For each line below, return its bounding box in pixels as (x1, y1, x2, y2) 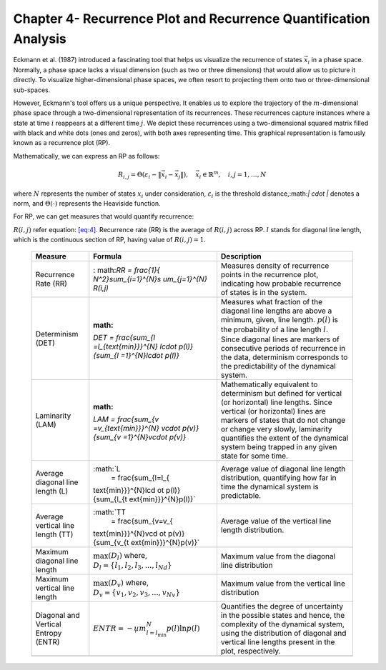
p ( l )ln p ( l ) (166, 624, 200, 633)
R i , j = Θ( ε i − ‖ (118, 171, 162, 180)
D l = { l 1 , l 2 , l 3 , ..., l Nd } (93, 561, 172, 571)
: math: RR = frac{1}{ (93, 265, 160, 275)
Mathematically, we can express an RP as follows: (13, 151, 160, 160)
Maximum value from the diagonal (220, 551, 336, 561)
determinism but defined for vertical (220, 389, 342, 399)
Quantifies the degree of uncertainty (220, 601, 344, 611)
